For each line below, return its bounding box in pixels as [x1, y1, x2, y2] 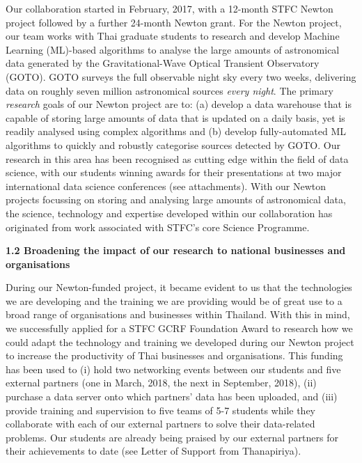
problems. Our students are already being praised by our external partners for [6, 430, 338, 444]
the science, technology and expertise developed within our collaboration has [6, 205, 333, 220]
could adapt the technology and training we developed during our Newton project [6, 334, 354, 349]
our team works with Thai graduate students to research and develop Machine [6, 29, 340, 43]
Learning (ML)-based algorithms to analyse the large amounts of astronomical [6, 42, 340, 56]
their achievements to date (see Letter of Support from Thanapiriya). [6, 444, 301, 458]
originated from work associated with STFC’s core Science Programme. [6, 219, 310, 234]
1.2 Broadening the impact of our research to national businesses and [6, 243, 346, 258]
